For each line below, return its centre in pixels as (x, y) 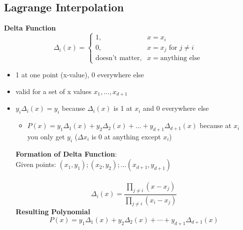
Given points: (36, 164)
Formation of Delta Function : (66, 153)
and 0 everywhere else (176, 108)
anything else (180, 58)
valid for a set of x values (53, 91)
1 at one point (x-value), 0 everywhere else (80, 75)
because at (216, 125)
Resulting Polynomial (53, 212)
